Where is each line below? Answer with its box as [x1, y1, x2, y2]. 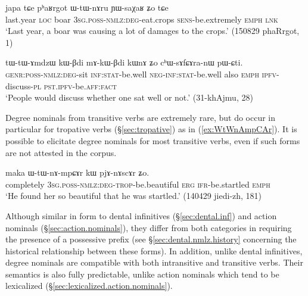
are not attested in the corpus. [5, 146, 117, 158]
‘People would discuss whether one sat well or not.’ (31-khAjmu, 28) [5, 91, 253, 104]
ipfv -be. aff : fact [58, 79, 117, 92]
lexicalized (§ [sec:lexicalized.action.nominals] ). [5, 279, 173, 292]
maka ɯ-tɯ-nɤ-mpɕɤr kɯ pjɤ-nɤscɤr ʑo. [5, 166, 150, 179]
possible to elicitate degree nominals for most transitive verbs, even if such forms [5, 134, 300, 147]
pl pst [33, 79, 56, 92]
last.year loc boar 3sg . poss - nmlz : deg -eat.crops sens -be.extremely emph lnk [5, 13, 278, 25]
